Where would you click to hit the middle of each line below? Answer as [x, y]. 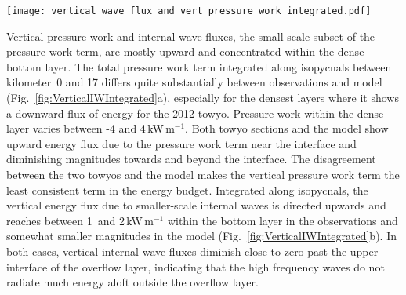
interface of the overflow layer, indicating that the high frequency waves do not [196, 266]
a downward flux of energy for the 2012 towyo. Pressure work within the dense [195, 113]
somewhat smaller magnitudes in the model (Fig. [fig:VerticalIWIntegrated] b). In [201, 236]
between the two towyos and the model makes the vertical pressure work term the [203, 174]
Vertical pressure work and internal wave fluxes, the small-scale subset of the [191, 36]
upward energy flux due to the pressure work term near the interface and [181, 143]
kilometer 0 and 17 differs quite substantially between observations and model [194, 82]
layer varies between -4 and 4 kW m [91, 128]
